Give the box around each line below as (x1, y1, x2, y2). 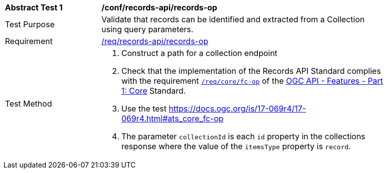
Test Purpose (5, 19, 55, 29)
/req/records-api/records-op (101, 36, 208, 46)
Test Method (5, 99, 52, 109)
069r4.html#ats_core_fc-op (121, 114, 224, 123)
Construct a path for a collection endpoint (121, 48, 278, 58)
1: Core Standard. (121, 86, 186, 96)
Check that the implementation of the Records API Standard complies (121, 66, 381, 76)
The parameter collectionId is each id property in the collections (121, 131, 366, 141)
